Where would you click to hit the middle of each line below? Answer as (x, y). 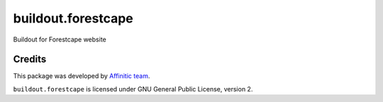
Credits (30, 59)
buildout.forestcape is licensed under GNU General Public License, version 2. (133, 89)
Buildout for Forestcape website (60, 39)
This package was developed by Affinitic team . (82, 76)
